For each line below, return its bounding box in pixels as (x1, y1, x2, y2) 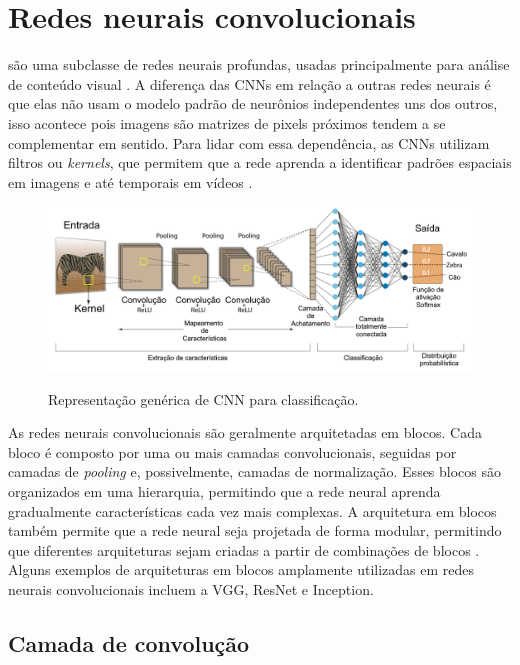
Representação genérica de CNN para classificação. (48, 388, 359, 409)
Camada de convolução (8, 628, 250, 658)
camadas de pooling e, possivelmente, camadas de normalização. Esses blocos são (8, 461, 502, 482)
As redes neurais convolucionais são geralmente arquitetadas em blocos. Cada (8, 422, 482, 443)
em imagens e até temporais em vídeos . (8, 171, 253, 192)
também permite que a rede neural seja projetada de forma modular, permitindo (8, 520, 502, 541)
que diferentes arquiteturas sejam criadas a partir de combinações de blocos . (8, 539, 480, 560)
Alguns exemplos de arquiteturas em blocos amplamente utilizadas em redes (8, 559, 475, 580)
